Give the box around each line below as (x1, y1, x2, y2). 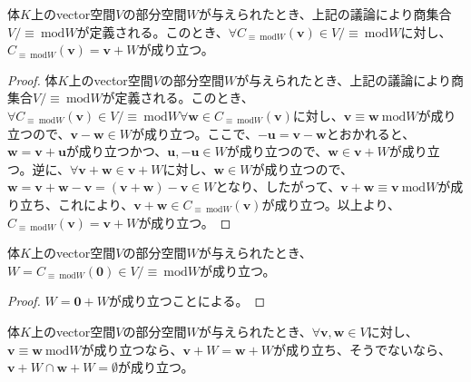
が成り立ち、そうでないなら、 (273, 339, 452, 358)
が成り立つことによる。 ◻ (108, 291, 266, 310)
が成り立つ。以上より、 (261, 194, 401, 213)
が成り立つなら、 (81, 339, 183, 358)
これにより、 (57, 194, 134, 213)
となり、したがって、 (215, 177, 341, 196)
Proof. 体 (7, 70, 58, 89)
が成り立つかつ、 (65, 142, 168, 161)
